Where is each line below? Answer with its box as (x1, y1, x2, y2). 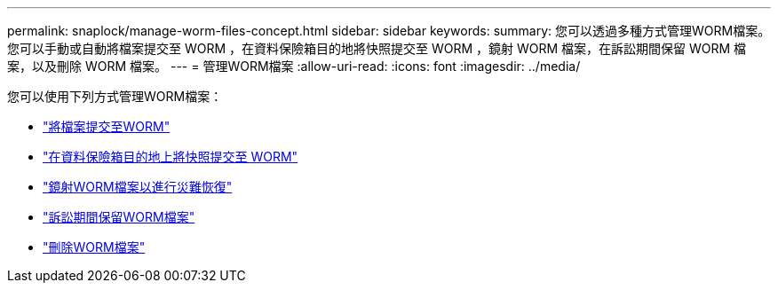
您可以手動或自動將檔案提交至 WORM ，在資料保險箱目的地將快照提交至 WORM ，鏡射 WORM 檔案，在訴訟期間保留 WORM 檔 (7, 41, 747, 56)
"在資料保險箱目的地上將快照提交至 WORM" (43, 149, 298, 164)
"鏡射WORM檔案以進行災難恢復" (43, 179, 233, 194)
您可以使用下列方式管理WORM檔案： (7, 89, 223, 104)
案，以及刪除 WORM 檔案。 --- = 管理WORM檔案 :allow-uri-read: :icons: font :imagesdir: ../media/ (7, 59, 581, 74)
